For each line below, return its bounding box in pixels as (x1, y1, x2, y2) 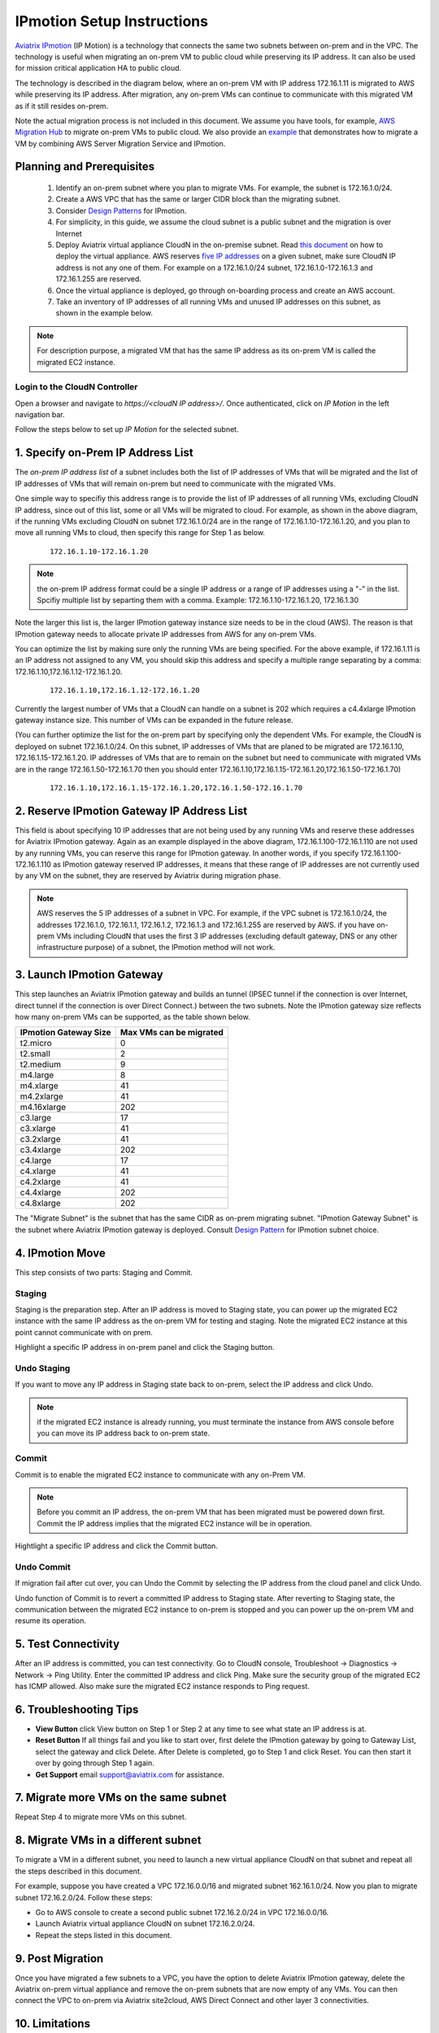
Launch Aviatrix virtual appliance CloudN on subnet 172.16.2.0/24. (35, 1919, 255, 1929)
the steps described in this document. (15, 1866, 142, 1876)
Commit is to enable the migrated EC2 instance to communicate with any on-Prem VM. (15, 1469, 306, 1479)
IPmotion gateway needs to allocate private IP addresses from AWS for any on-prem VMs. (15, 629, 317, 638)
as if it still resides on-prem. (15, 101, 109, 111)
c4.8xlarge (20, 1198, 61, 1209)
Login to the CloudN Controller (15, 381, 138, 393)
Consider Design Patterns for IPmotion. (55, 206, 187, 215)
